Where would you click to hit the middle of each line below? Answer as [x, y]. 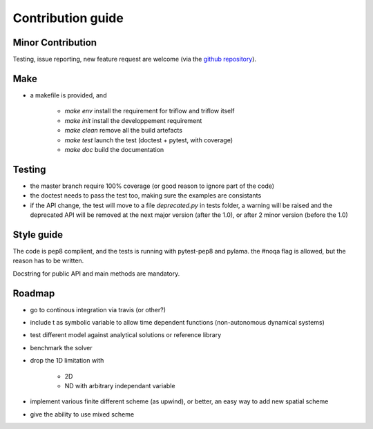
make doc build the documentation [114, 149]
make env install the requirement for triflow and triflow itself [150, 111]
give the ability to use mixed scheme [82, 414]
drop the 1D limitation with [67, 361]
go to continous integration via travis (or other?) [98, 309]
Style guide [38, 235]
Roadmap [34, 293]
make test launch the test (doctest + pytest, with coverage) [149, 140]
